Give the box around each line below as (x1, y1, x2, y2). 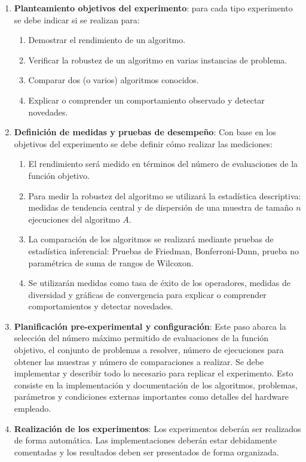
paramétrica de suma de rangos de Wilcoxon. (28, 256, 194, 269)
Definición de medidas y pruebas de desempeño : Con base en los (14, 126, 276, 138)
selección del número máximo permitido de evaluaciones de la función (14, 332, 269, 344)
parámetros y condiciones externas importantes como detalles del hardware (14, 390, 289, 403)
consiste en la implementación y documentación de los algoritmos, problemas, (14, 378, 298, 391)
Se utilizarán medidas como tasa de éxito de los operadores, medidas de (28, 276, 290, 289)
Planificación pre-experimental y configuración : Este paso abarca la (14, 320, 286, 332)
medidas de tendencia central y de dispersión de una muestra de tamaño (28, 201, 293, 214)
